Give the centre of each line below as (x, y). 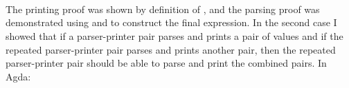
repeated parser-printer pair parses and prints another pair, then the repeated (171, 49)
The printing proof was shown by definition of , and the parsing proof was (163, 9)
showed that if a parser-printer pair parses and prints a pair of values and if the (174, 35)
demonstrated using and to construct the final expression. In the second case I (171, 22)
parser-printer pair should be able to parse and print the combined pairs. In (166, 63)
